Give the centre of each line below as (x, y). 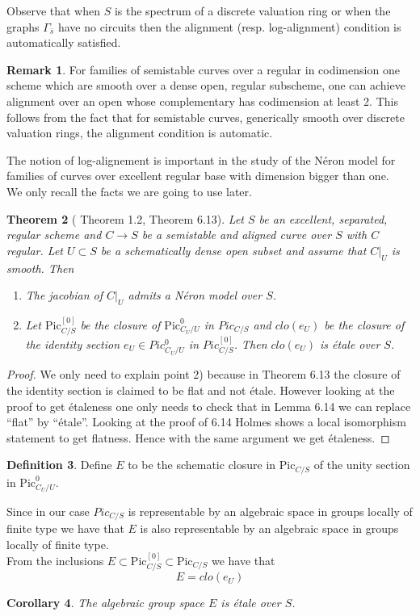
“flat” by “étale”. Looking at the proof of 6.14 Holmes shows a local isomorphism (206, 422)
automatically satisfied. (64, 42)
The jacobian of (64, 295)
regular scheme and (54, 235)
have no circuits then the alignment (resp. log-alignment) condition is (229, 26)
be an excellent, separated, (323, 218)
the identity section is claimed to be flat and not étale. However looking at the (201, 390)
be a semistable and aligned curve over (237, 235)
